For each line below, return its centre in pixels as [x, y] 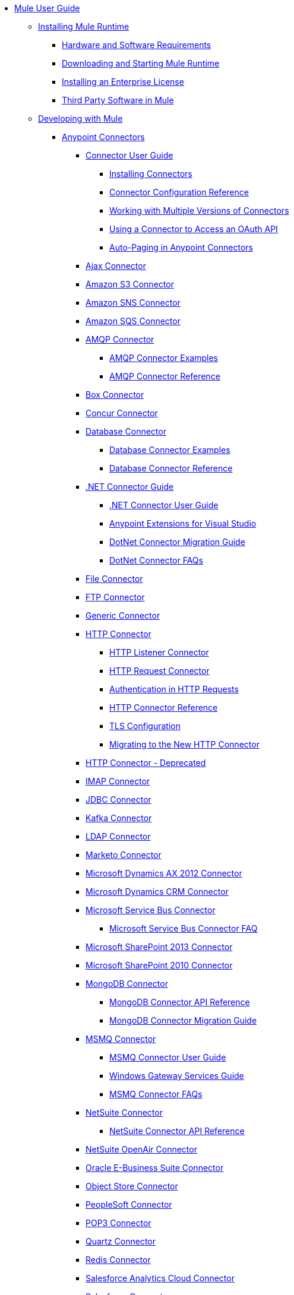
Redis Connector [118, 1260]
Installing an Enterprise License [123, 82]
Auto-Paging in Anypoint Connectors [181, 247]
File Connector [114, 579]
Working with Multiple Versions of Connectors [199, 210]
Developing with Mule [80, 118]
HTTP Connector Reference [164, 707]
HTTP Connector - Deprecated [146, 763]
